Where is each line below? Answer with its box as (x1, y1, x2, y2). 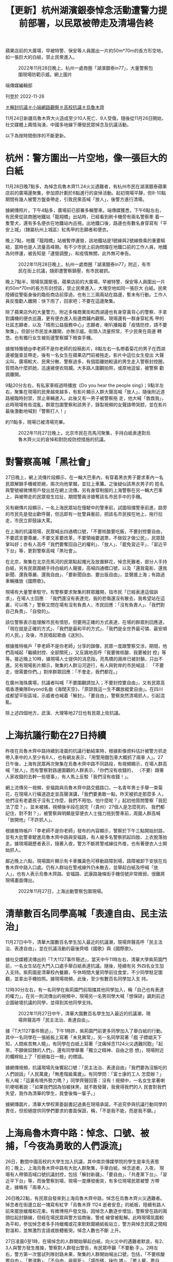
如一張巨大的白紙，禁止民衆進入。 (5, 54, 78, 60)
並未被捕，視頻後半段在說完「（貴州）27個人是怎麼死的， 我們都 (30, 804, 165, 810)
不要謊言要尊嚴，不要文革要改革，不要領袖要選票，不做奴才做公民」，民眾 (5, 535, 161, 541)
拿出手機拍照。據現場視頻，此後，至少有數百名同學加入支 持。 (18, 975, 150, 981)
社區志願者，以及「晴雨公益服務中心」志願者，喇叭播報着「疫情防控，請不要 (5, 322, 167, 328)
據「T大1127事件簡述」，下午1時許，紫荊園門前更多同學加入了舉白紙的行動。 (5, 1028, 165, 1034)
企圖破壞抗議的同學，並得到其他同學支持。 (5, 999, 95, 1006)
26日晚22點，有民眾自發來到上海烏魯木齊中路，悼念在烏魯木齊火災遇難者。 (5, 1195, 165, 1201)
